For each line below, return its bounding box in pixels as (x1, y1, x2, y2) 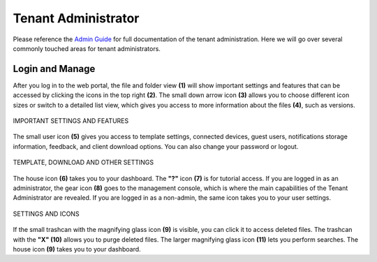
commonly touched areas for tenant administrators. (13, 44, 161, 52)
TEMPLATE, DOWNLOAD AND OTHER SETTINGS (13, 158, 154, 167)
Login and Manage (13, 63, 96, 75)
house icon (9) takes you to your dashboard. (13, 245, 141, 253)
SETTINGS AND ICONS (13, 210, 80, 218)
